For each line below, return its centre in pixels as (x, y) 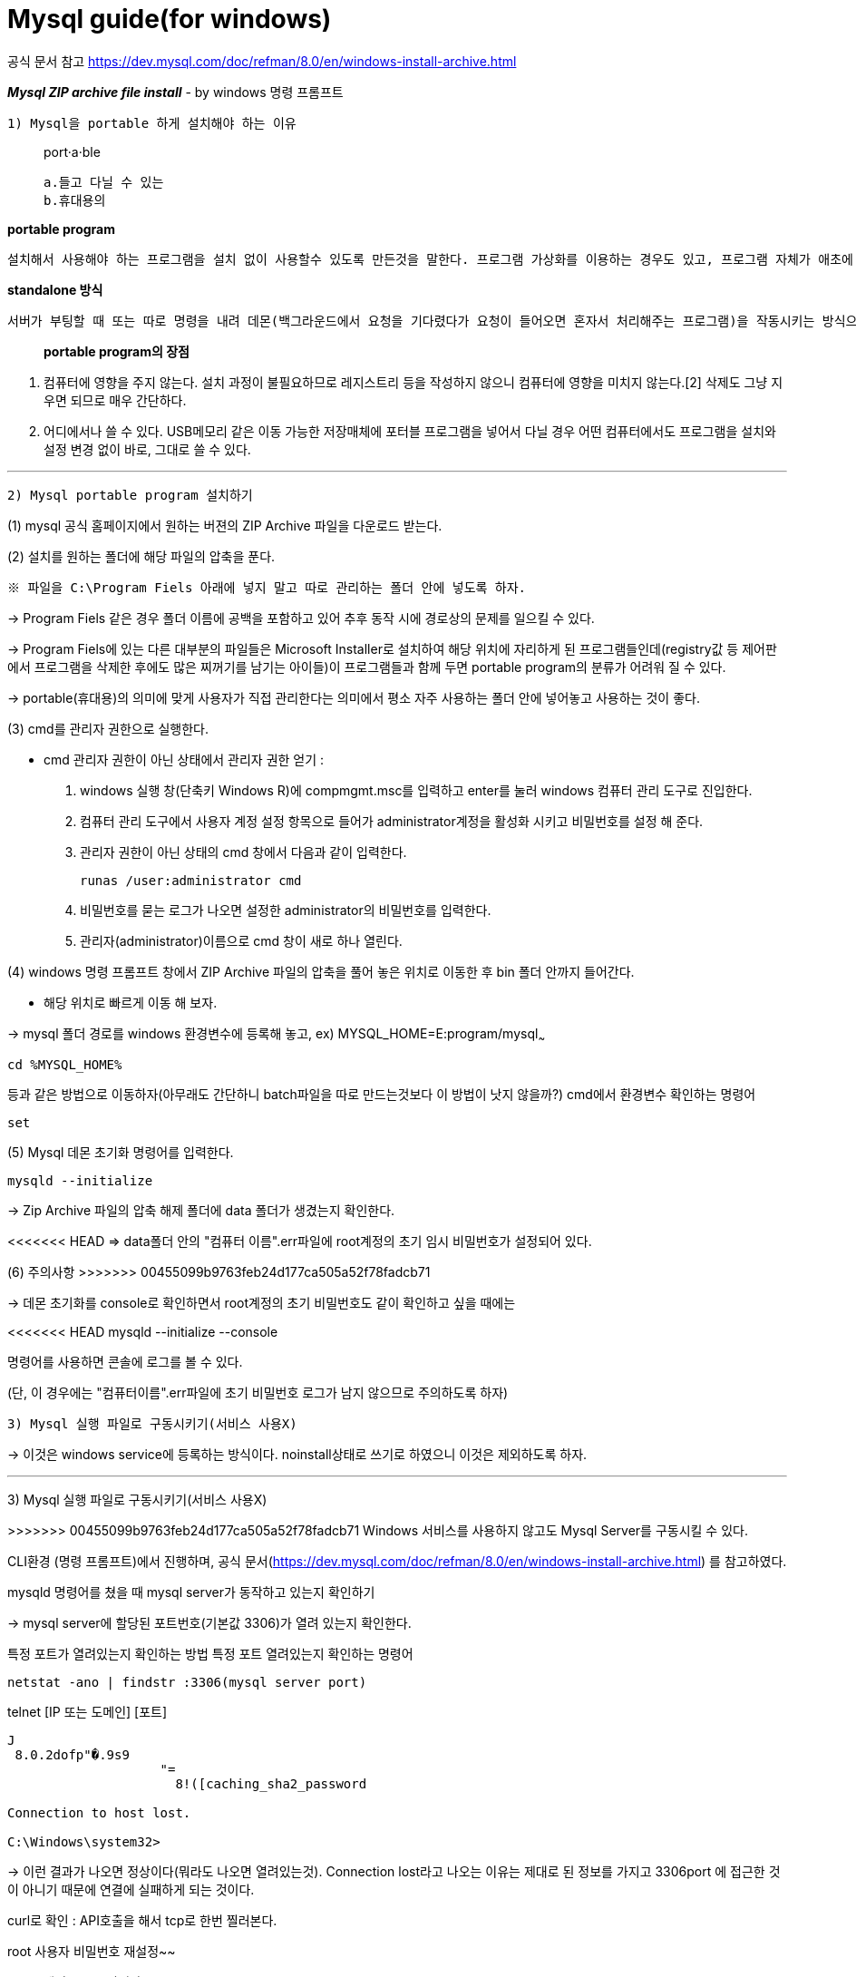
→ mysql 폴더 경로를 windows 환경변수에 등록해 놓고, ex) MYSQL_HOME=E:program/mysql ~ (277, 1035)
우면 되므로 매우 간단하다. (115, 400)
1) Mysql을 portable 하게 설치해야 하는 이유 (152, 123)
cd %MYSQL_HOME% (65, 1064)
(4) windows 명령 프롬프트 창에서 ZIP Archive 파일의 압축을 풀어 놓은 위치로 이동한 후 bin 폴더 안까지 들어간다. (321, 971)
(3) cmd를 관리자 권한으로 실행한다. (108, 728)
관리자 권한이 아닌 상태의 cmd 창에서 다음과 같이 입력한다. (243, 852)
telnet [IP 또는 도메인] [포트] (88, 1711)
